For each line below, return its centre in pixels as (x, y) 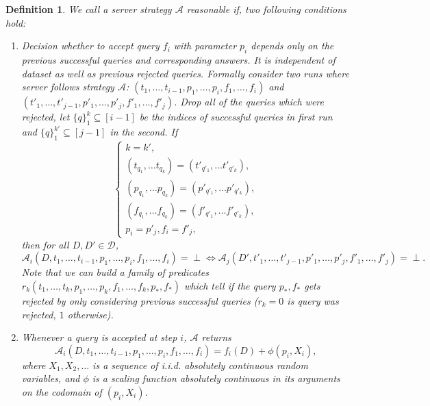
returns (216, 337)
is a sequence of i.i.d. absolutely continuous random (200, 365)
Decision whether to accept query (90, 46)
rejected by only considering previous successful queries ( (140, 300)
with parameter (205, 46)
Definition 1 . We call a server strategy (89, 9)
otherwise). (90, 314)
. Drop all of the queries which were (249, 102)
